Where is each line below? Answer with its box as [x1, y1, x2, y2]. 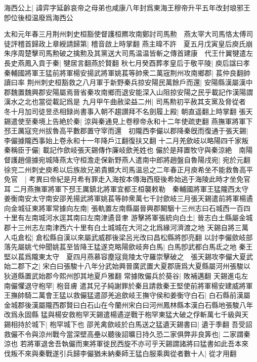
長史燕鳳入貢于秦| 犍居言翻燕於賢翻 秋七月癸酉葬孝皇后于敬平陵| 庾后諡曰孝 [4, 57, 250, 68]
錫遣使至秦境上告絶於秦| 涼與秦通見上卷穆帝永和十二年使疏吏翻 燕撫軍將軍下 [4, 116, 253, 126]
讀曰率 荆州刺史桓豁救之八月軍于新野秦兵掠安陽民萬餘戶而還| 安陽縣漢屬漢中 [4, 77, 253, 87]
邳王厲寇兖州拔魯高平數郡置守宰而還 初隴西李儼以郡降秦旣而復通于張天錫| [4, 125, 248, 136]
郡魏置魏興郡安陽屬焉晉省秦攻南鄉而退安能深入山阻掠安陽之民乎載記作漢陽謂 [4, 86, 253, 97]
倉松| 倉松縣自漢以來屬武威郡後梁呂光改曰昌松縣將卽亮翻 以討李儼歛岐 [17, 232, 246, 242]
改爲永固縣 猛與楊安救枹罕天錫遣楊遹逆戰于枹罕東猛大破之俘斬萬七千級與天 [4, 309, 249, 320]
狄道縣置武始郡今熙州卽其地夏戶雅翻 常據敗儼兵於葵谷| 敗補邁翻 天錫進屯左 [4, 271, 248, 281]
